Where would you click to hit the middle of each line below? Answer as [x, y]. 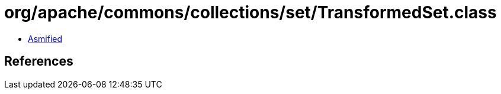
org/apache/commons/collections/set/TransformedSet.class [250, 12]
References [39, 61]
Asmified [45, 38]
